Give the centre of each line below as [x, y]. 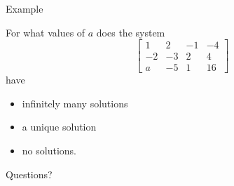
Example [25, 8]
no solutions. [49, 151]
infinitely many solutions [75, 103]
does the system [131, 32]
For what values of [46, 32]
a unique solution [59, 127]
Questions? [29, 174]
